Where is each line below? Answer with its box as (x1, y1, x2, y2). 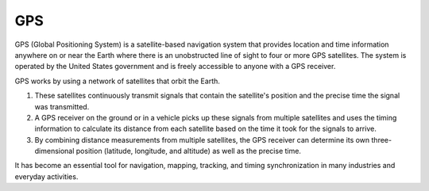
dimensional (34, 147, 75, 156)
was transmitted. (34, 101, 90, 111)
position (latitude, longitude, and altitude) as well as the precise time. (75, 147, 302, 156)
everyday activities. (14, 171, 79, 181)
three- (371, 135, 392, 144)
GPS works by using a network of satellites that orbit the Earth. (14, 76, 220, 86)
